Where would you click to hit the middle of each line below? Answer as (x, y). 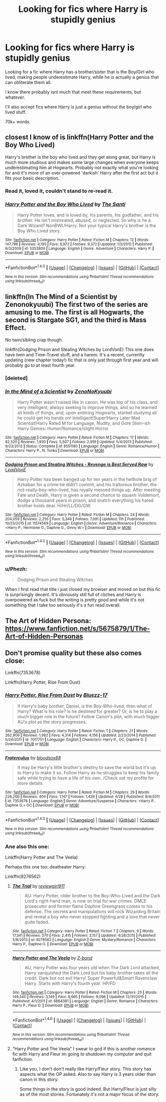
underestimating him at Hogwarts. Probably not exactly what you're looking (82, 168)
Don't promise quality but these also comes (74, 653)
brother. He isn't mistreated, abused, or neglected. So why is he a (84, 220)
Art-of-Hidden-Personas (44, 636)
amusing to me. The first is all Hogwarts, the (75, 313)
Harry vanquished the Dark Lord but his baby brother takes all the (91, 973)
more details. (31, 783)
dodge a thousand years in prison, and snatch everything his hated (85, 500)
